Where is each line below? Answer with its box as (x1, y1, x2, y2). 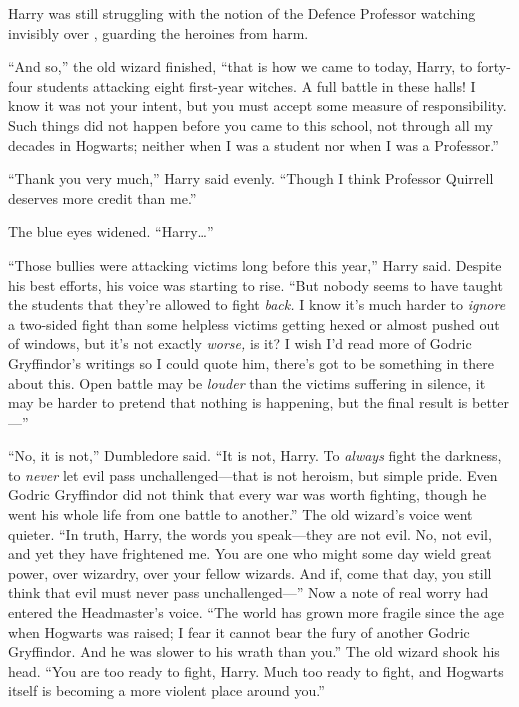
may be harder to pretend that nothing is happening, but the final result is (8, 392, 468, 413)
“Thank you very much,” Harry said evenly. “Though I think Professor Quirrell (8, 168, 494, 189)
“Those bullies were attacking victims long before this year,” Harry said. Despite (8, 254, 502, 275)
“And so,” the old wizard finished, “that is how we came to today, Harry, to (8, 56, 473, 77)
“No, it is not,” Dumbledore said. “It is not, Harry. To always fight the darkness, (8, 445, 502, 466)
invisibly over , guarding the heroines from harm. (8, 22, 309, 43)
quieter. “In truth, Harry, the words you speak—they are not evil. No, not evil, (8, 523, 492, 544)
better (472, 392, 509, 413)
